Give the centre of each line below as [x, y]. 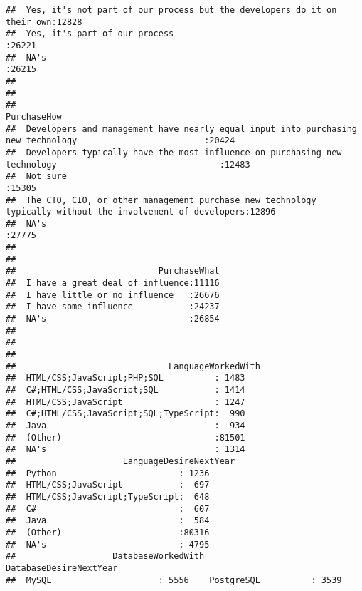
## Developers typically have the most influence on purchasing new [174, 152]
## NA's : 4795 [108, 544]
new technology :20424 [121, 141]
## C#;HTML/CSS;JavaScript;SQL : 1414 [126, 390]
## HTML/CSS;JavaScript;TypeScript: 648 [108, 497]
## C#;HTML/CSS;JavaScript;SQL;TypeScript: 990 [126, 414]
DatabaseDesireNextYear [62, 568]
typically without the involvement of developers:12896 [141, 212]
